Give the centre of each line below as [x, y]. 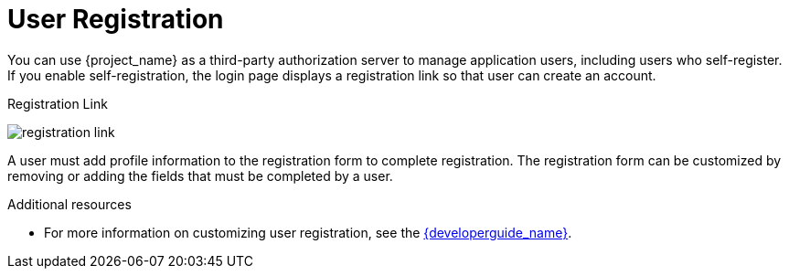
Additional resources [69, 204]
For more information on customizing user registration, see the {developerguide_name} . [308, 232]
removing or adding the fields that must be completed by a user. [200, 175]
